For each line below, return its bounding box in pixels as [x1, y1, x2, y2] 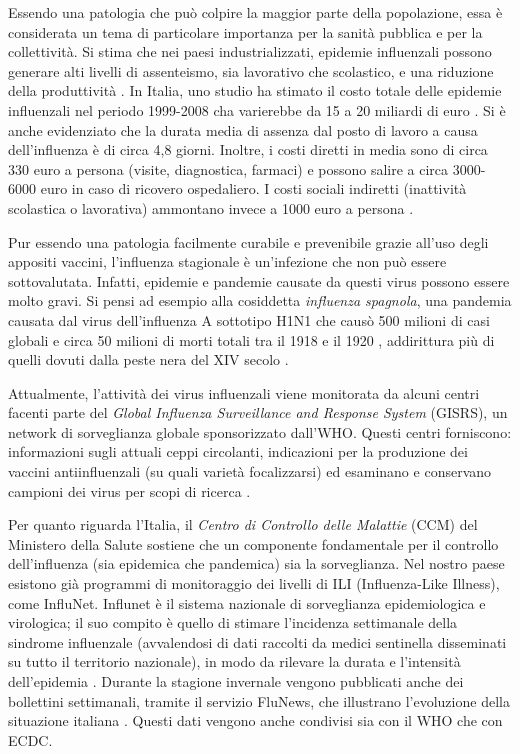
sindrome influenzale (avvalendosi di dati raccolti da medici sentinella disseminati [8, 631, 507, 652]
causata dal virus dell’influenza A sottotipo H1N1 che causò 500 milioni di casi [8, 309, 490, 330]
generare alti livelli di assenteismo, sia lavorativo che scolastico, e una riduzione [8, 60, 494, 81]
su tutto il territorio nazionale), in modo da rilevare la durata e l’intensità [8, 651, 461, 672]
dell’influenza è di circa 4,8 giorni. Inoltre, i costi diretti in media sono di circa [8, 139, 488, 160]
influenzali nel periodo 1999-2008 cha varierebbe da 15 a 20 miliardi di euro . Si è [8, 99, 506, 120]
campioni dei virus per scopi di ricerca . [8, 480, 251, 501]
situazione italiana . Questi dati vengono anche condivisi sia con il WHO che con [8, 710, 503, 731]
